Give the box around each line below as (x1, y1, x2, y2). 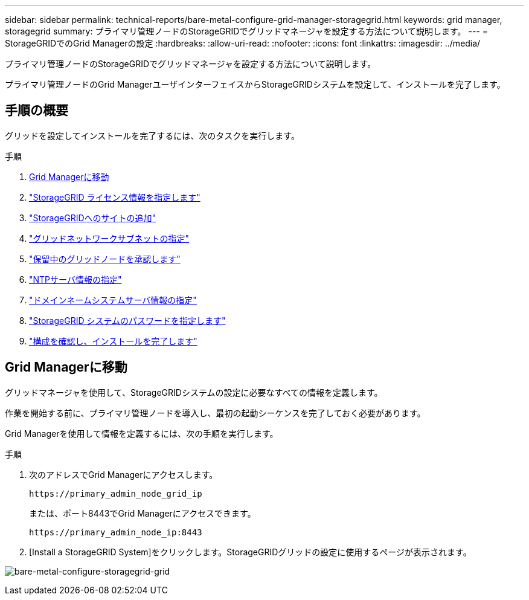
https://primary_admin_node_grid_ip (29, 488, 202, 498)
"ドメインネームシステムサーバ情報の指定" (29, 294, 197, 305)
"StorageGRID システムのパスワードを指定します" (29, 315, 226, 326)
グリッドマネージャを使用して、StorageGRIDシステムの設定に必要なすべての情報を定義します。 (5, 387, 383, 398)
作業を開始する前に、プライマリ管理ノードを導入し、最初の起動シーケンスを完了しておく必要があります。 (5, 407, 426, 418)
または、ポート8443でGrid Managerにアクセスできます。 (29, 508, 256, 518)
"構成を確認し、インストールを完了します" (29, 335, 197, 346)
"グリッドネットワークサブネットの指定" (29, 233, 190, 244)
